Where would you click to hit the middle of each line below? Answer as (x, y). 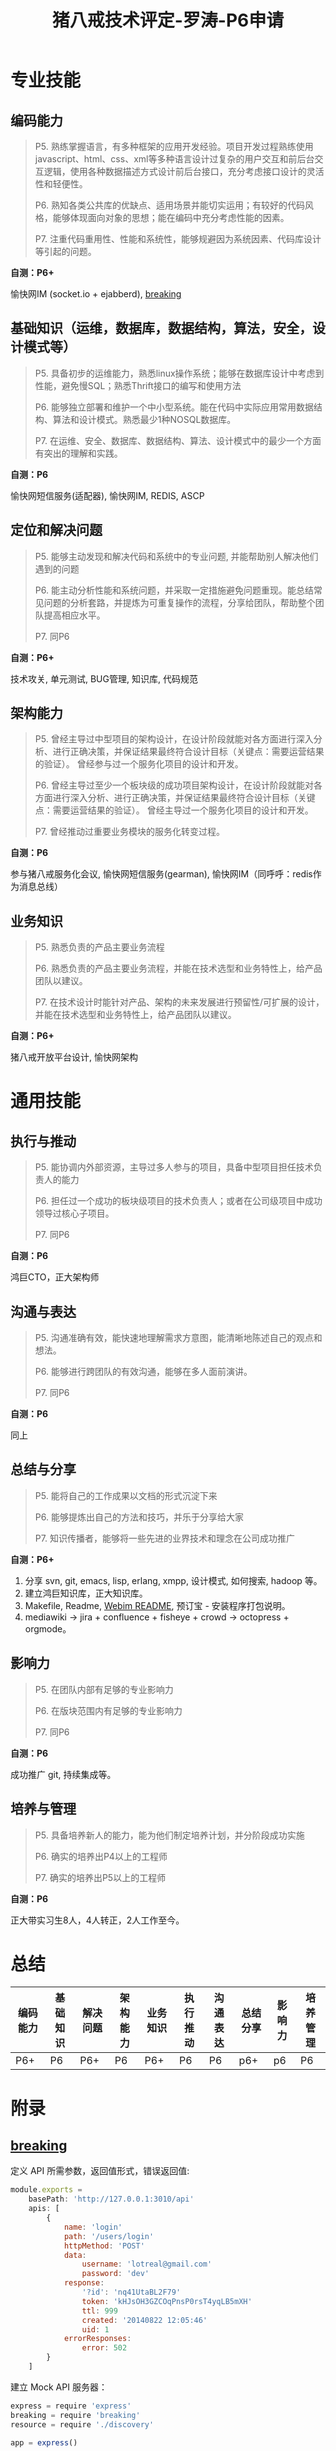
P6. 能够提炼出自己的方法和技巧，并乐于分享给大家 (139, 1517)
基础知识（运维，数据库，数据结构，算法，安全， (161, 328)
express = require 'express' (71, 2406)
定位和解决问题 (56, 530)
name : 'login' (93, 2227)
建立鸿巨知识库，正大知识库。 (86, 1593)
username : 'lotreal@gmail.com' (147, 2264)
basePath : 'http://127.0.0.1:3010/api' (111, 2199)
